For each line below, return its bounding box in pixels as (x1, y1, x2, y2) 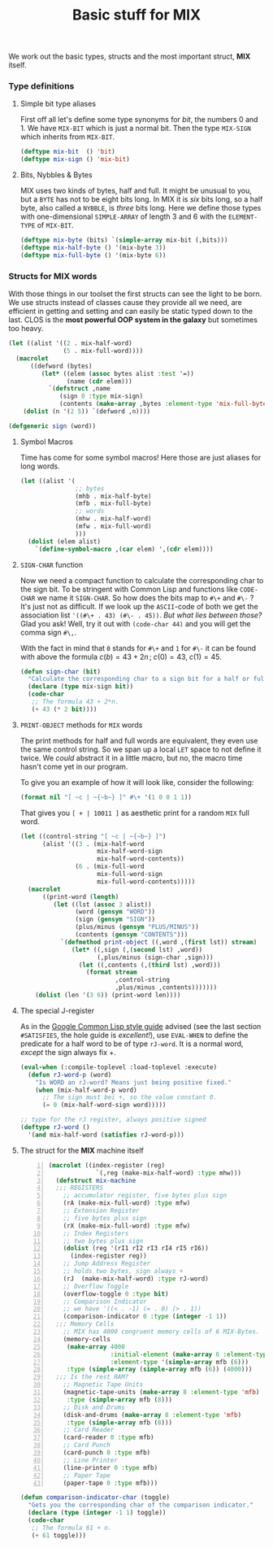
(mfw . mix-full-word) (75, 522, 152, 530)
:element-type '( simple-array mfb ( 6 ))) (110, 1358, 249, 1366)
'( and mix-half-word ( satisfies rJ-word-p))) (28, 1131, 184, 1139)
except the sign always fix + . (19, 1047, 116, 1057)
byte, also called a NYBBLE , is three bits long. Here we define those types (19, 203, 262, 213)
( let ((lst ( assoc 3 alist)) (53, 900, 152, 909)
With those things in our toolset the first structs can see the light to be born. (8, 289, 262, 299)
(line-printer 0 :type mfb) (63, 1463, 158, 1472)
